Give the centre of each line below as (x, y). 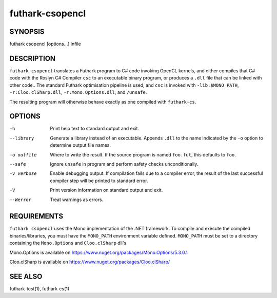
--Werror (21, 200)
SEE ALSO (26, 276)
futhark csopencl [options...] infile (45, 44)
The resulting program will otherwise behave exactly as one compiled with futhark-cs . (103, 102)
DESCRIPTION (33, 58)
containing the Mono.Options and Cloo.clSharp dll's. (68, 243)
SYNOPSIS (27, 32)
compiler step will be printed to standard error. (99, 181)
